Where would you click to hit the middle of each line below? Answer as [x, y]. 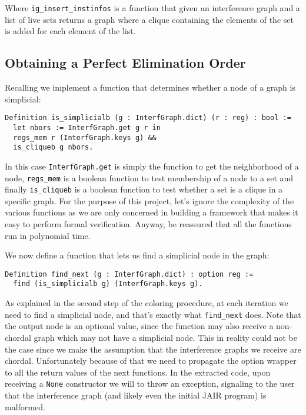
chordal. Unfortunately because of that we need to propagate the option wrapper [151, 361]
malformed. [25, 406]
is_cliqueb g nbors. [53, 147]
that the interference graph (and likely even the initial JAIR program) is [136, 395]
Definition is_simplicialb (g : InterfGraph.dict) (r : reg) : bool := [148, 118]
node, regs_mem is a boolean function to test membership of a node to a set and [149, 177]
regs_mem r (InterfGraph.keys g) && [85, 137]
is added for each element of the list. [70, 31]
